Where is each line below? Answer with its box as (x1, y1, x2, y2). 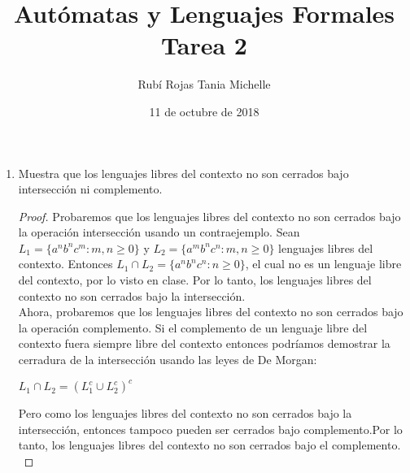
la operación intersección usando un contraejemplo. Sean (18, 223, 300, 241)
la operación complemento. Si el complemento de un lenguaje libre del (18, 319, 368, 336)
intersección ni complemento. (18, 180, 163, 197)
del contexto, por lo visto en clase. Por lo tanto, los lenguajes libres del (18, 271, 372, 289)
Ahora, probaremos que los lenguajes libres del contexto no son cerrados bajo (18, 303, 403, 320)
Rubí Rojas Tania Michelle (137, 76, 271, 93)
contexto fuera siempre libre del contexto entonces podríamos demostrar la (18, 335, 390, 352)
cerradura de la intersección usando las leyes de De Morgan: (18, 351, 317, 368)
